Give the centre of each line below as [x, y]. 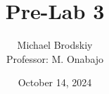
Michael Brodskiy [55, 45]
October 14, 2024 [55, 82]
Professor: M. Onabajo [55, 58]
